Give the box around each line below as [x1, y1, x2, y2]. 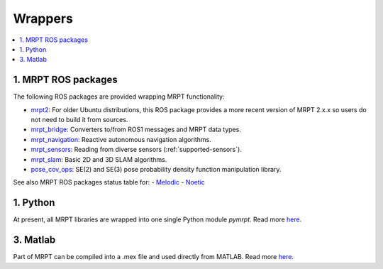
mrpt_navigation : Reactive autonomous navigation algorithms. [30, 135, 212, 143]
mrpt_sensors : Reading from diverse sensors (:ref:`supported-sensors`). [30, 146, 243, 154]
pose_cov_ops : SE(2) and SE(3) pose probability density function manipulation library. [30, 165, 282, 173]
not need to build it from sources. [30, 116, 128, 124]
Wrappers [13, 11, 74, 26]
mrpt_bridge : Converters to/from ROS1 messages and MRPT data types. [30, 125, 241, 134]
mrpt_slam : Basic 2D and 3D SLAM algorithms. [30, 155, 167, 163]
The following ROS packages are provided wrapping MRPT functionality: [13, 92, 225, 101]
